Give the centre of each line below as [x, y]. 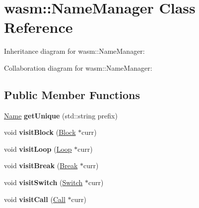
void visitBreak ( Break [41, 165]
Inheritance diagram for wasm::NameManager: [74, 51]
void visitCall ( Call [35, 199]
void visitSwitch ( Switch [43, 182]
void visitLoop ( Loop [38, 149]
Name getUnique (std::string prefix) [61, 115]
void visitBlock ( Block [40, 132]
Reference [38, 27]
